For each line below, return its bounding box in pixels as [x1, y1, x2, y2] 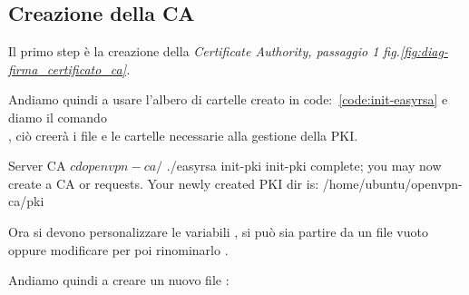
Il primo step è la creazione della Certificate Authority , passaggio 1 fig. [8, 42, 400, 61]
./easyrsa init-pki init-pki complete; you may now [166, 156, 442, 175]
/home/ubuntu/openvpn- [322, 173, 463, 192]
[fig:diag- [399, 42, 448, 61]
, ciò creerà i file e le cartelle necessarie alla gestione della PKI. [8, 125, 358, 144]
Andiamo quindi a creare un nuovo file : [8, 270, 230, 290]
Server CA [8, 156, 66, 175]
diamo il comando [8, 107, 107, 126]
